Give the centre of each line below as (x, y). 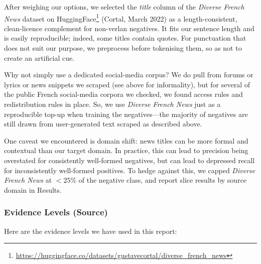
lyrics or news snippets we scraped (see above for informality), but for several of (127, 84)
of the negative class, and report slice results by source (163, 180)
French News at (28, 180)
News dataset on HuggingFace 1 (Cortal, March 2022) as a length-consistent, (121, 18)
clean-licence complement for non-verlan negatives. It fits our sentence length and (129, 28)
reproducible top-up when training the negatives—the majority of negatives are (126, 114)
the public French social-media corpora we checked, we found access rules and (123, 94)
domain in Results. (33, 189)
